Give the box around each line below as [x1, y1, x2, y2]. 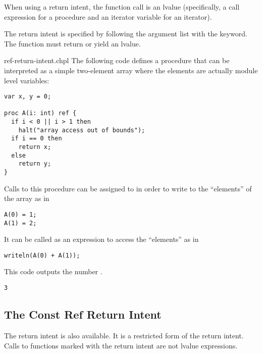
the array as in [4, 193, 49, 204]
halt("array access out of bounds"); [18, 126, 145, 134]
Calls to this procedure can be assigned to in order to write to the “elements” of [4, 183, 252, 193]
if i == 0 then [11, 135, 62, 142]
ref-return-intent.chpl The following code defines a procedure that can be [4, 55, 230, 66]
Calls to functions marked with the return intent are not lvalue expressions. [4, 340, 238, 350]
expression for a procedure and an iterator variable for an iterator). [4, 11, 212, 22]
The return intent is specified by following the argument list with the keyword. [4, 28, 247, 39]
